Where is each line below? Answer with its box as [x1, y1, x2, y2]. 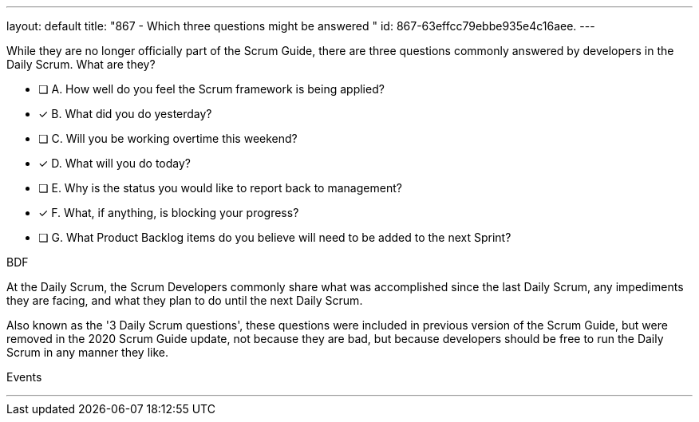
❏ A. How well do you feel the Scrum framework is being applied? [38, 82, 385, 96]
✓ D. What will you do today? [38, 156, 191, 170]
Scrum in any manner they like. [6, 345, 168, 359]
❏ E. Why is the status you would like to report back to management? [38, 181, 402, 195]
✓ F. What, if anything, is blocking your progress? [38, 206, 299, 219]
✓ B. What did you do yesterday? [38, 107, 212, 120]
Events [6, 370, 42, 384]
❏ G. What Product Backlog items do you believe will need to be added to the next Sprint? [38, 231, 511, 244]
